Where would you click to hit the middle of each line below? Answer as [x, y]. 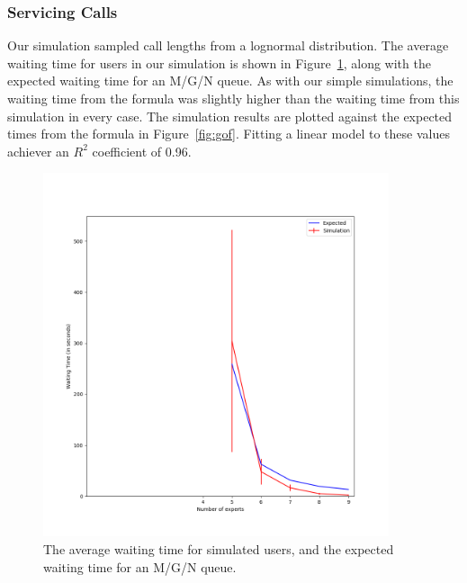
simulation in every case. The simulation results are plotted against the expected [230, 116]
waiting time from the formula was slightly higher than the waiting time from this [233, 98]
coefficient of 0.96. [142, 151]
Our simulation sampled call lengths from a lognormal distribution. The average [228, 45]
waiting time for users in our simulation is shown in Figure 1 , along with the [219, 63]
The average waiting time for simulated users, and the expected [219, 549]
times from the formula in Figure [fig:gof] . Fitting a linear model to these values [229, 134]
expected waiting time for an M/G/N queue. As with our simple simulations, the [230, 81]
